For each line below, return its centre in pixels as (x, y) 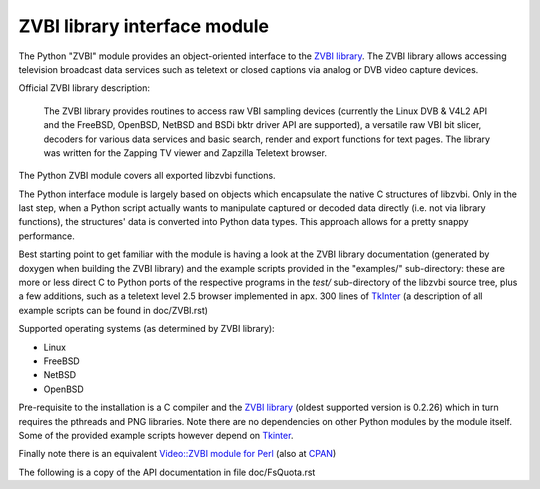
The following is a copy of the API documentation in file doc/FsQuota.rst (167, 472)
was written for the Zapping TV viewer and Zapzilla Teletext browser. (185, 152)
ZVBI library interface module (144, 26)
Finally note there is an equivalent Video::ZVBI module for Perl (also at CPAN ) (177, 454)
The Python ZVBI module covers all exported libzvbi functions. (147, 176)
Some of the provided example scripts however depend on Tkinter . (156, 435)
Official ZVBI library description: (84, 88)
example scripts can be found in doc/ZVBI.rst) (113, 310)
